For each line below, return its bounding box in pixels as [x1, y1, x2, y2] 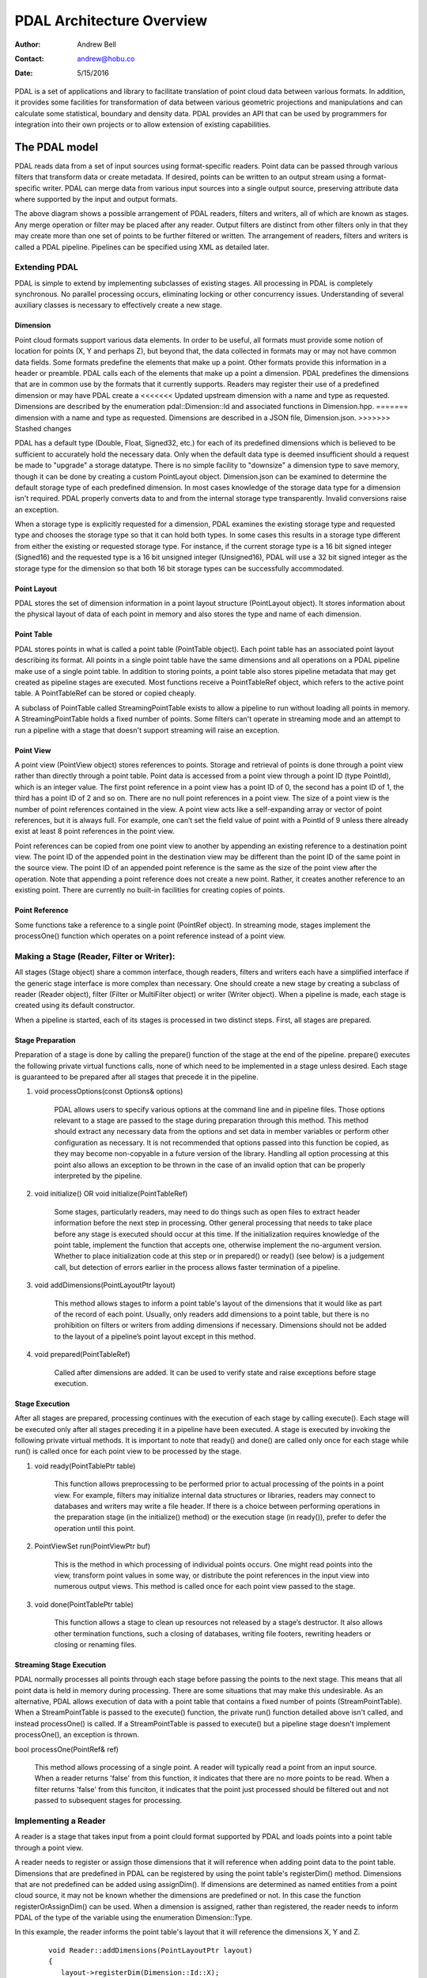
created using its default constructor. [14, 1001, 135, 1010]
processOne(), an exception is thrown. [14, 1730, 140, 1740]
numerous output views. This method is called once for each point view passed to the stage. [54, 1582, 356, 1591]
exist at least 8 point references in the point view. [14, 827, 175, 836]
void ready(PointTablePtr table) [34, 1461, 136, 1471]
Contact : [14, 54, 45, 63]
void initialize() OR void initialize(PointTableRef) [34, 1189, 188, 1199]
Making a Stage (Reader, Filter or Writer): [14, 950, 176, 961]
